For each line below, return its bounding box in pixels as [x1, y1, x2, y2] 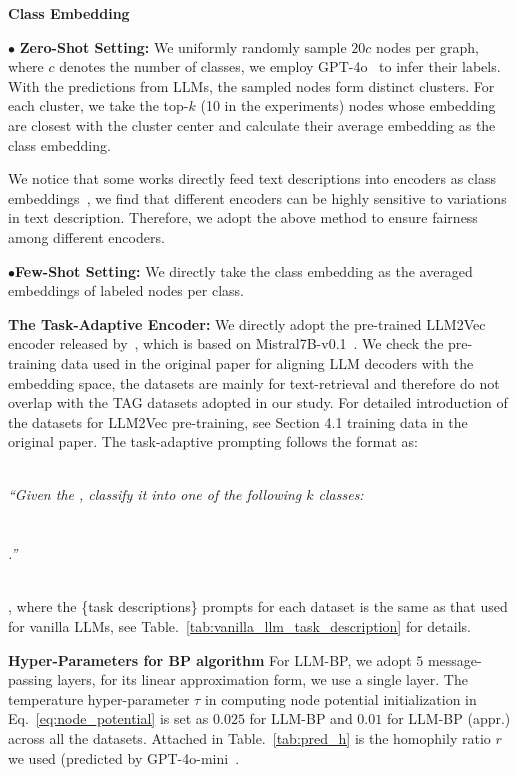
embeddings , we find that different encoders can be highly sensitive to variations [8, 187, 507, 208]
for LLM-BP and [249, 708, 353, 729]
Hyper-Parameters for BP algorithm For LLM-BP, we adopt [8, 649, 412, 670]
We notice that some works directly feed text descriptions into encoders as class [8, 168, 496, 189]
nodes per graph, [376, 36, 479, 57]
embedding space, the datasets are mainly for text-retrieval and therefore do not [8, 372, 500, 393]
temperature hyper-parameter [8, 688, 190, 709]
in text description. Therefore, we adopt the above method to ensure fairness [8, 207, 478, 228]
